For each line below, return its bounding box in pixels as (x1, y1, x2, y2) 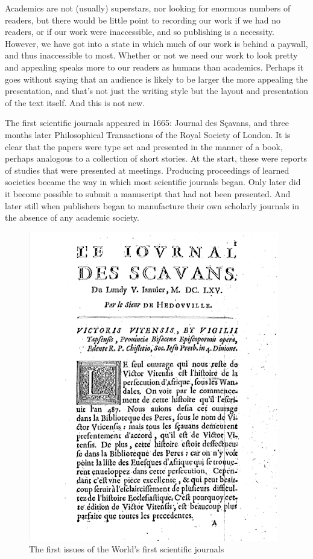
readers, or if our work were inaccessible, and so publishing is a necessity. (5, 25, 274, 38)
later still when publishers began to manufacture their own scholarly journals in (5, 199, 299, 212)
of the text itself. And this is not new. (5, 96, 145, 109)
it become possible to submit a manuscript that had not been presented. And (5, 187, 291, 200)
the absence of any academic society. (5, 211, 139, 224)
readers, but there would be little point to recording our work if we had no (5, 13, 280, 26)
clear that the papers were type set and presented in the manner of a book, (5, 140, 283, 153)
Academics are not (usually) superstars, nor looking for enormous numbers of (5, 2, 291, 14)
